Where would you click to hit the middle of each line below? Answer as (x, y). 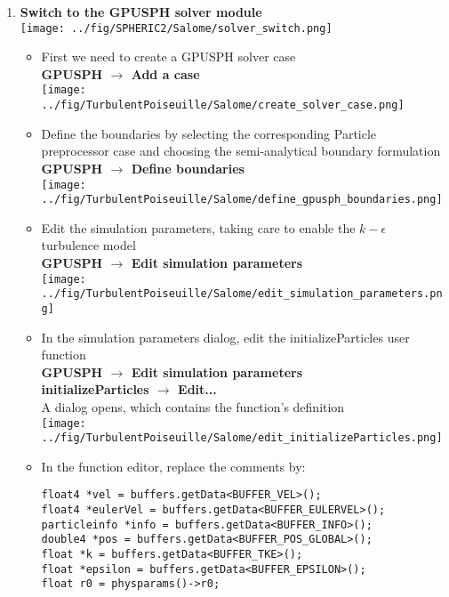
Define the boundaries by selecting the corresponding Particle (209, 133)
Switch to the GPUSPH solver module (141, 12)
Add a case (165, 73)
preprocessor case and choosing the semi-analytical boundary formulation (241, 151)
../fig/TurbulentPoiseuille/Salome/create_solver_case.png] (223, 105)
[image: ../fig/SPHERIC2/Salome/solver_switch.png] (176, 28)
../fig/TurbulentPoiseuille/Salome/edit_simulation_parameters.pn (242, 294)
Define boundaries (188, 168)
